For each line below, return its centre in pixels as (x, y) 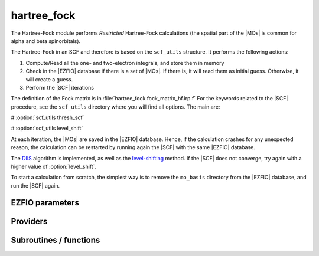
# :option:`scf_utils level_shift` (47, 128)
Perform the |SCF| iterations (60, 87)
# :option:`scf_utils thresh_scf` (48, 117)
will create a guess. (49, 79)
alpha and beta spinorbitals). (46, 41)
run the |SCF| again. (35, 185)
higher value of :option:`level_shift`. (54, 167)
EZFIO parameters (45, 203)
